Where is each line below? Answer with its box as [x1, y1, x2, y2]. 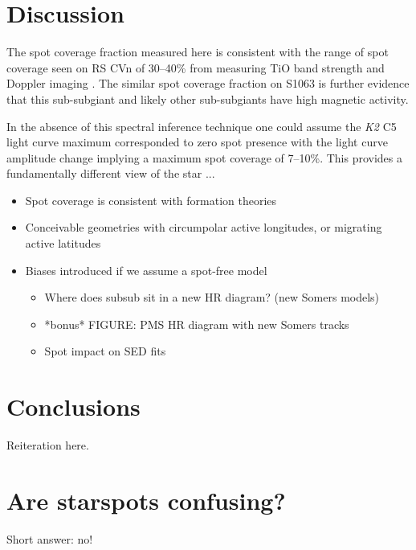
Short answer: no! [6, 530, 93, 547]
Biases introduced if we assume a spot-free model [25, 261, 267, 278]
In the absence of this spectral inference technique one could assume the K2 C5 [6, 117, 397, 134]
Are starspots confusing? [6, 483, 286, 516]
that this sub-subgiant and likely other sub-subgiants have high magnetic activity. [6, 90, 409, 107]
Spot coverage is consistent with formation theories [25, 191, 277, 208]
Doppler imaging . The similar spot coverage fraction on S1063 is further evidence [6, 75, 410, 92]
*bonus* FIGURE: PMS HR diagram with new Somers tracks [44, 315, 349, 332]
